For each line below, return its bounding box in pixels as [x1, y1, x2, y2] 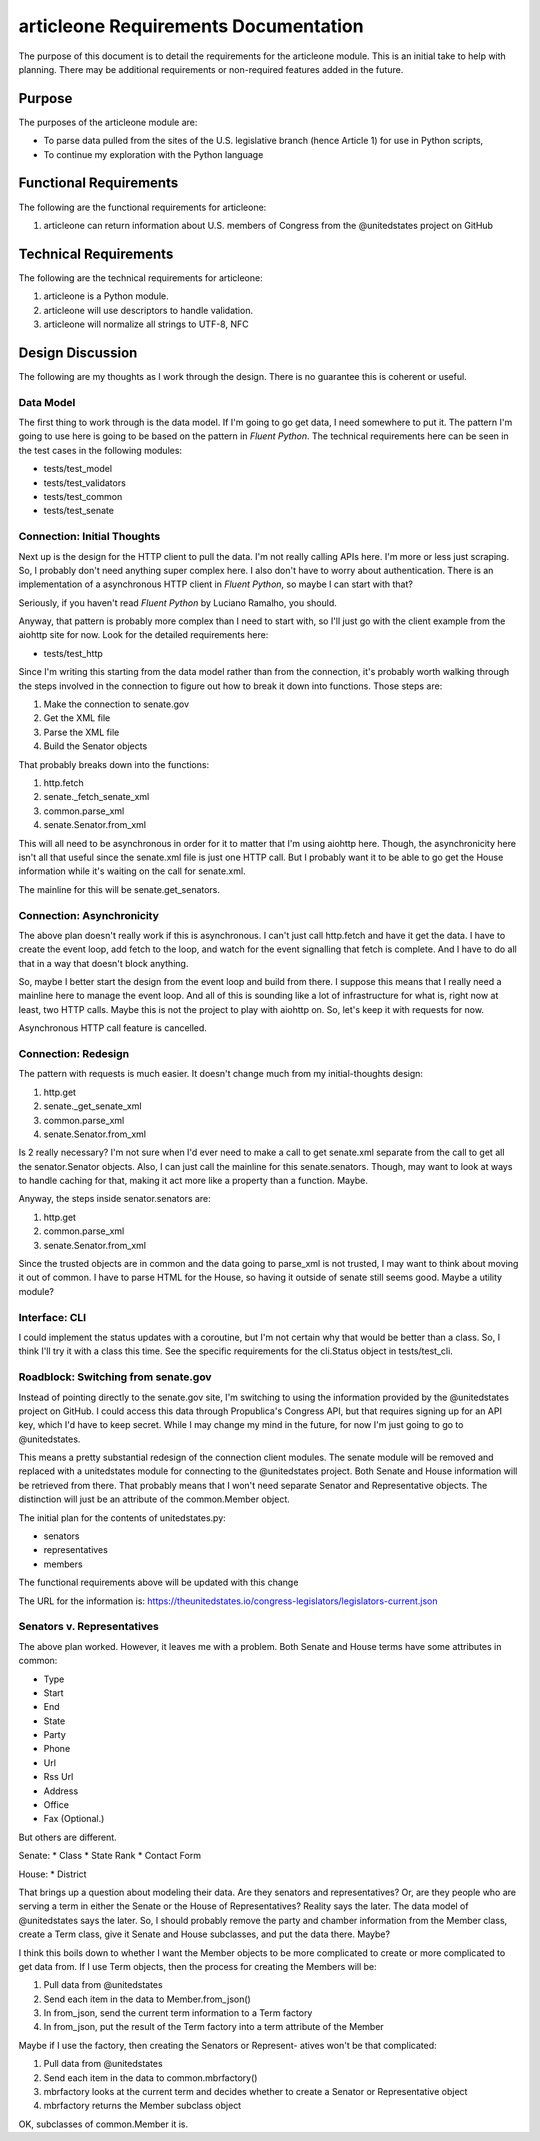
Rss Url [43, 1771, 74, 1783]
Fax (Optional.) [43, 1813, 105, 1825]
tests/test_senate [43, 505, 115, 517]
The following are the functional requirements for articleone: [18, 201, 267, 213]
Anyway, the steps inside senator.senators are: [18, 1193, 212, 1205]
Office [43, 1799, 70, 1811]
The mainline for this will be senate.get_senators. [18, 883, 220, 895]
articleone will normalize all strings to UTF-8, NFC [43, 318, 249, 330]
